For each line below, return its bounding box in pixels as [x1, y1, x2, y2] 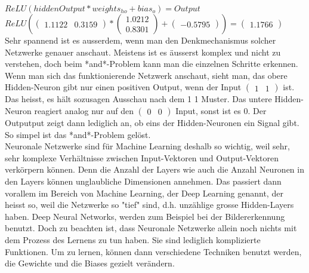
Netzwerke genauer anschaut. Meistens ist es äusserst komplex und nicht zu [5, 45, 281, 58]
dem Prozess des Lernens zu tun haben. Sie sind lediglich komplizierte [5, 233, 261, 246]
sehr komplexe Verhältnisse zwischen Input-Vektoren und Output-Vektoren [5, 151, 279, 164]
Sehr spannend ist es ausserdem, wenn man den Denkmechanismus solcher [5, 34, 276, 46]
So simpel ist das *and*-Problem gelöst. [5, 128, 151, 140]
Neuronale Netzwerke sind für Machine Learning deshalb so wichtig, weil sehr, [5, 140, 290, 152]
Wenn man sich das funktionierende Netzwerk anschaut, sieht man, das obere [5, 69, 288, 81]
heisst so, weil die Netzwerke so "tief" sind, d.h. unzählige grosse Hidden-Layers [5, 198, 294, 211]
